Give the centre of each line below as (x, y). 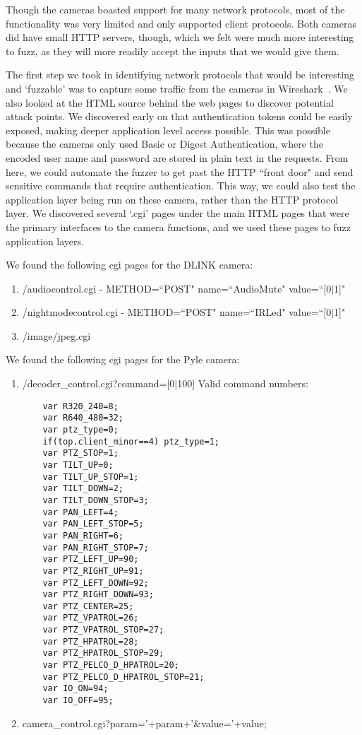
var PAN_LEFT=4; (80, 512)
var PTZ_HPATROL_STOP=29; (103, 653)
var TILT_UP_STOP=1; (91, 477)
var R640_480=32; (83, 418)
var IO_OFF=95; (78, 701)
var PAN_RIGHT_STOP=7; (96, 547)
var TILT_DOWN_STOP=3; (96, 500)
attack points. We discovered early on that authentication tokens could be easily (179, 116)
